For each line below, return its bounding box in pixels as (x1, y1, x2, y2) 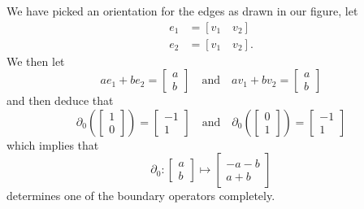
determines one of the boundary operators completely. (6, 187, 275, 204)
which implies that (6, 136, 99, 153)
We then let (6, 52, 65, 69)
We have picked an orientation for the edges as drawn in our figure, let (6, 2, 358, 19)
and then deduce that (6, 92, 114, 109)
